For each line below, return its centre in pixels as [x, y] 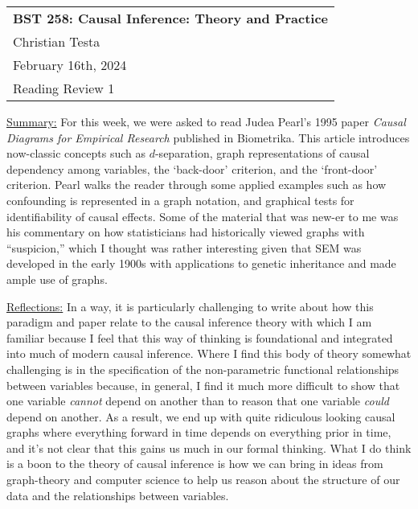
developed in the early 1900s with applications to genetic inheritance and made [201, 263]
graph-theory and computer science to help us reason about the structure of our [203, 480]
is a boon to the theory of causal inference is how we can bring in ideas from [195, 464]
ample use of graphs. [57, 279]
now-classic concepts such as [76, 153]
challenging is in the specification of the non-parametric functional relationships [203, 369]
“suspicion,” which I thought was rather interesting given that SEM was [184, 247]
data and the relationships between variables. [118, 495]
